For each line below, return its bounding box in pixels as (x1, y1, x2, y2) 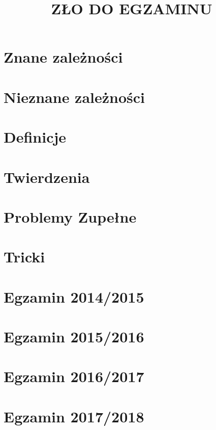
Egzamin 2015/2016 (4, 326, 144, 346)
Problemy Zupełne (4, 206, 137, 227)
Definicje (4, 126, 67, 147)
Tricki (4, 246, 45, 267)
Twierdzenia (4, 166, 90, 187)
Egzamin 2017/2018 (4, 406, 144, 426)
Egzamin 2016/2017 (4, 366, 144, 387)
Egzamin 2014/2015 (4, 286, 144, 307)
